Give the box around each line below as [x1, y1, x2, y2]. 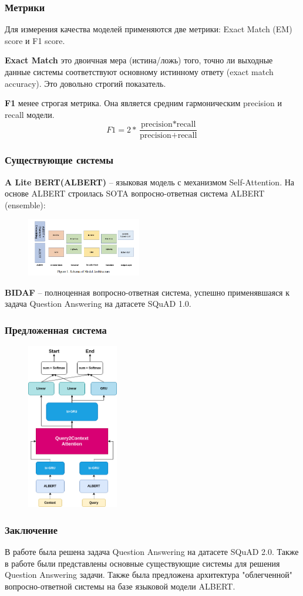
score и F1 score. [5, 34, 65, 46]
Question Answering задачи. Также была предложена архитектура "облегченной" [5, 568, 293, 581]
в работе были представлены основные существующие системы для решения [5, 557, 280, 569]
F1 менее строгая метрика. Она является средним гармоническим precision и [5, 97, 282, 109]
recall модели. [5, 108, 55, 120]
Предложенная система [5, 322, 107, 337]
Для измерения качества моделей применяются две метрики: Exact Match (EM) [5, 23, 292, 35]
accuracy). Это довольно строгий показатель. [5, 77, 166, 89]
